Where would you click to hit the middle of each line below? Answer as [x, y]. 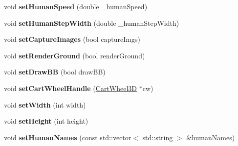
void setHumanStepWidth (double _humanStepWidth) [92, 23]
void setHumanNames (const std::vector [68, 137]
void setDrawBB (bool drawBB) [55, 72]
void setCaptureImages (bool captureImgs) [72, 39]
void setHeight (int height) [46, 121]
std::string [158, 137]
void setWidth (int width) [45, 104]
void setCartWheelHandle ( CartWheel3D [71, 88]
